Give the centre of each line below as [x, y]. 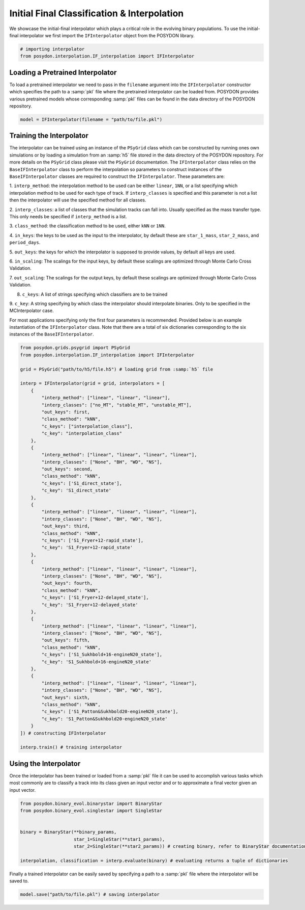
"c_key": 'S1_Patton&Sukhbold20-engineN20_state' [104, 719]
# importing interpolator [52, 49]
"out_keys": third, [66, 526]
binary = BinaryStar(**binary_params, [68, 832]
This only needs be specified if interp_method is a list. [68, 216]
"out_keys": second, [67, 469]
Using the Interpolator [45, 763]
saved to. [19, 881]
